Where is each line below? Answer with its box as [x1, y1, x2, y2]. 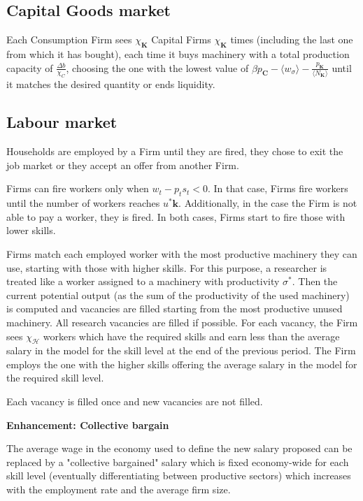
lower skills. [6, 223, 56, 238]
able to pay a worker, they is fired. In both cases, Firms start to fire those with [6, 209, 346, 224]
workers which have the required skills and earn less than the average [43, 328, 340, 343]
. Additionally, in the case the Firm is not [178, 196, 357, 210]
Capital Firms [151, 32, 211, 47]
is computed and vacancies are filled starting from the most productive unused [6, 301, 343, 316]
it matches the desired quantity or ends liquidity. [6, 77, 215, 92]
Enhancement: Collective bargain [6, 417, 169, 432]
